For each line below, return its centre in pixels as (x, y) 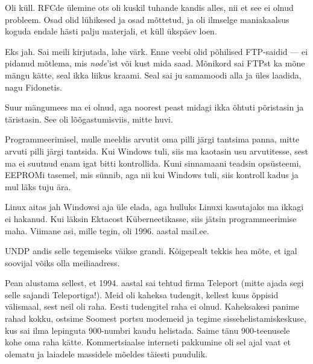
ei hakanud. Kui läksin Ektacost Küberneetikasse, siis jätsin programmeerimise (151, 218)
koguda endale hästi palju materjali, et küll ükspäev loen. (111, 31)
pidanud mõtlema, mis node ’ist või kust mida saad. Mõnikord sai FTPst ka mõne (155, 63)
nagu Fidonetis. (33, 87)
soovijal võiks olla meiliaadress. (62, 262)
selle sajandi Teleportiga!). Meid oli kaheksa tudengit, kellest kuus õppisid (142, 294)
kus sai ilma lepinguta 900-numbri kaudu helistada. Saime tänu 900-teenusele (147, 330)
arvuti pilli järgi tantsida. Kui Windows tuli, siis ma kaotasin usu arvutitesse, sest (156, 151)
